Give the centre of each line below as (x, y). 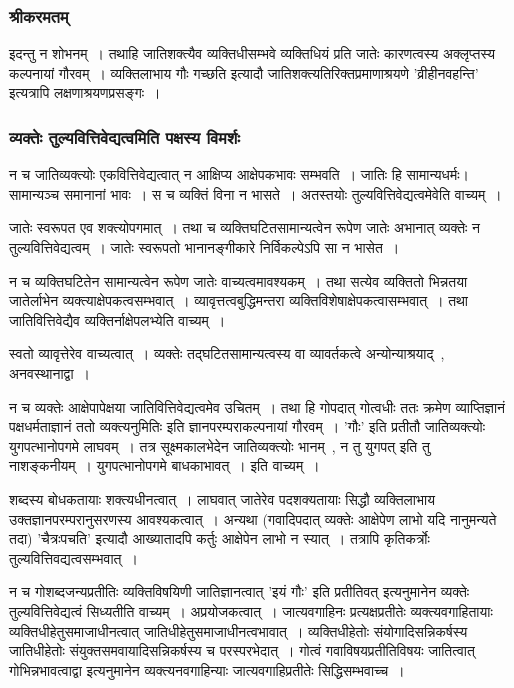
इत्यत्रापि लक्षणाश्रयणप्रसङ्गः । (85, 92)
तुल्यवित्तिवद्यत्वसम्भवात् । (73, 557)
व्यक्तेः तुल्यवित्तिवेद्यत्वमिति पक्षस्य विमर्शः (124, 136)
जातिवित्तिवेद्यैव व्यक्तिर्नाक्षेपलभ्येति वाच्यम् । (117, 319)
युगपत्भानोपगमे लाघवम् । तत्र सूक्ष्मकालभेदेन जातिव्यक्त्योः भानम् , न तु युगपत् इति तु (219, 445)
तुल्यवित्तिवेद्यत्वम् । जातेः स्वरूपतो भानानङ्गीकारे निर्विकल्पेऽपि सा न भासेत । (204, 247)
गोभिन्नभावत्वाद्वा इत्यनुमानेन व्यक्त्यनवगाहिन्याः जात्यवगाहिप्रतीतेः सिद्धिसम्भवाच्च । (207, 669)
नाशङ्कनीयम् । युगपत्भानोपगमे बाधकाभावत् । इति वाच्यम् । (164, 465)
